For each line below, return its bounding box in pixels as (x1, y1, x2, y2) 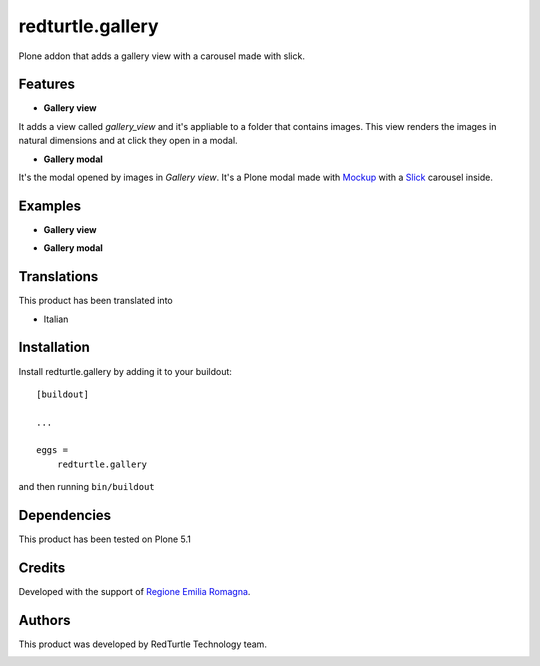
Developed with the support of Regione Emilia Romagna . (18, 586, 251, 598)
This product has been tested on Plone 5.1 (18, 533, 192, 545)
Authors (18, 611, 71, 629)
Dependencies (18, 507, 112, 524)
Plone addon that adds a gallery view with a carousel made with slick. (18, 50, 305, 62)
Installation (18, 339, 90, 356)
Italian (43, 313, 69, 325)
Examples (18, 197, 82, 214)
